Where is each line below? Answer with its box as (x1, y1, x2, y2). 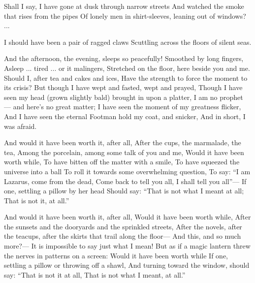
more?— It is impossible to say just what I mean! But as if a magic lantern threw (4, 241, 251, 251)
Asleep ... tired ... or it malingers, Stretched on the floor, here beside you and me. (4, 63, 250, 73)
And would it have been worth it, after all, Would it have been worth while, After (4, 212, 251, 222)
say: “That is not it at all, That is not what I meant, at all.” (4, 269, 186, 280)
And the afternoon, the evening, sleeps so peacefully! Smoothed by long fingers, (4, 53, 244, 63)
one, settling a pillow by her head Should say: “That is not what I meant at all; (4, 186, 244, 196)
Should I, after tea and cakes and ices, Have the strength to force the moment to (4, 72, 248, 83)
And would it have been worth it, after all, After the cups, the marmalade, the (4, 137, 241, 148)
